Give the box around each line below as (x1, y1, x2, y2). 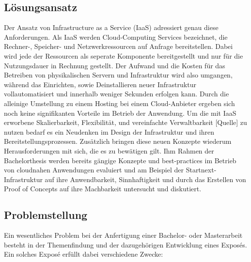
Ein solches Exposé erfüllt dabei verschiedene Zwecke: (4, 249, 163, 259)
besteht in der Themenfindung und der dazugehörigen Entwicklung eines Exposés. (4, 239, 247, 249)
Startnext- (186, 165, 217, 175)
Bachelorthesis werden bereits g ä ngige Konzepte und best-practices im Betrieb (4, 155, 236, 165)
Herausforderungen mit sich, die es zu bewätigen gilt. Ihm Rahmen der (4, 145, 214, 155)
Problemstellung (4, 207, 88, 222)
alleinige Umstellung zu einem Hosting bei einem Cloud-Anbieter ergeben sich (4, 98, 235, 108)
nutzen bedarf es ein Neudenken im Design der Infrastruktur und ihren (4, 126, 214, 137)
